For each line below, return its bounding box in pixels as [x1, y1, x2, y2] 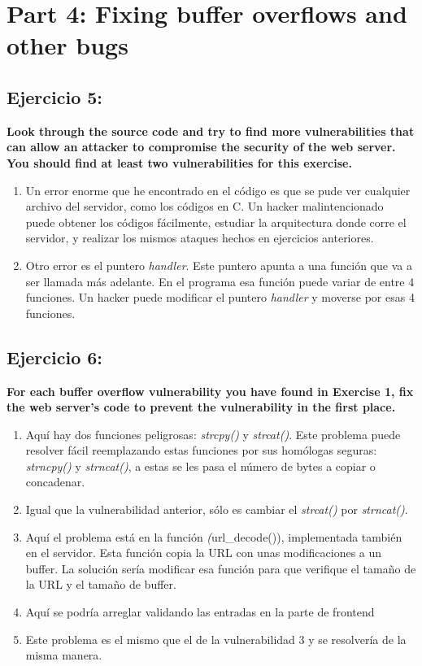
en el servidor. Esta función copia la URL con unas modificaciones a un [25, 544, 382, 561]
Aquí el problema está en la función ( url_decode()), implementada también [25, 528, 402, 545]
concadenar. [25, 473, 85, 490]
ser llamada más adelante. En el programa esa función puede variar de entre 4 [25, 272, 415, 289]
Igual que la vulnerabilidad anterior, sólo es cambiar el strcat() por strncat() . [25, 501, 408, 518]
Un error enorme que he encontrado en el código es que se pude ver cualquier [25, 181, 411, 198]
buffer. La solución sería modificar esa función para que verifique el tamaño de [25, 559, 416, 577]
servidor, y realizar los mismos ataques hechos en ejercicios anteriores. [25, 229, 374, 246]
